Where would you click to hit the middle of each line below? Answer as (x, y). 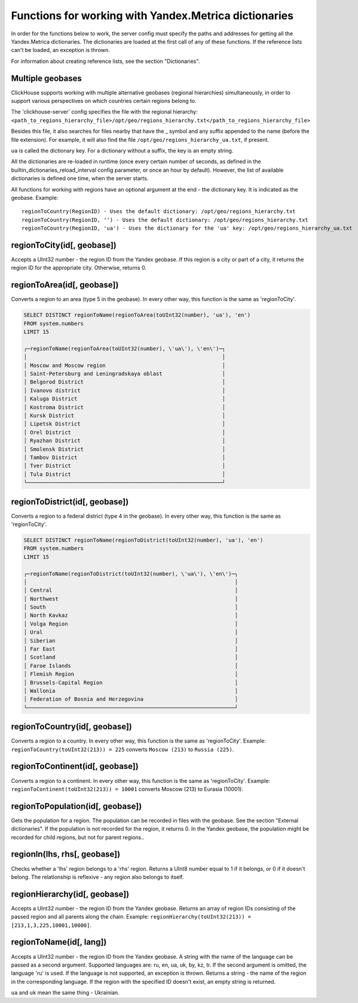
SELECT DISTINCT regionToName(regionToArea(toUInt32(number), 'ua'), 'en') (137, 315)
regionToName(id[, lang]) (59, 942)
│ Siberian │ (131, 641)
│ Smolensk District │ (125, 449)
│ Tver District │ (125, 466)
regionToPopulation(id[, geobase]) (77, 806)
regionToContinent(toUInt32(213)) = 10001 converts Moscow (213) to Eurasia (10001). (127, 789)
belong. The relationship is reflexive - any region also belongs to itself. (98, 877)
